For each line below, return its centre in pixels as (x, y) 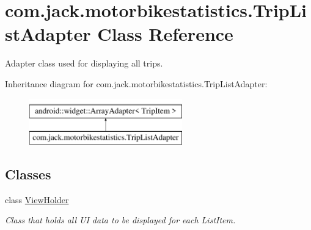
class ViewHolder (37, 199)
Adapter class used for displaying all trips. (84, 63)
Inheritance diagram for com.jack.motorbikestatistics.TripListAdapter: (136, 83)
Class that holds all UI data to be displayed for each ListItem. (120, 220)
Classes (28, 174)
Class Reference (165, 34)
